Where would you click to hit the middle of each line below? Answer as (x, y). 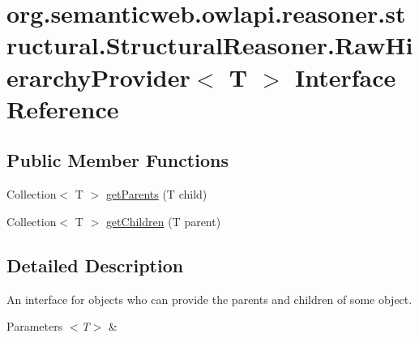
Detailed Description (95, 265)
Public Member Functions (118, 160)
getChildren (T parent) (163, 221)
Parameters (35, 326)
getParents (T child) (156, 194)
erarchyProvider (98, 77)
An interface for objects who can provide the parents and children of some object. (209, 299)
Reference (63, 108)
